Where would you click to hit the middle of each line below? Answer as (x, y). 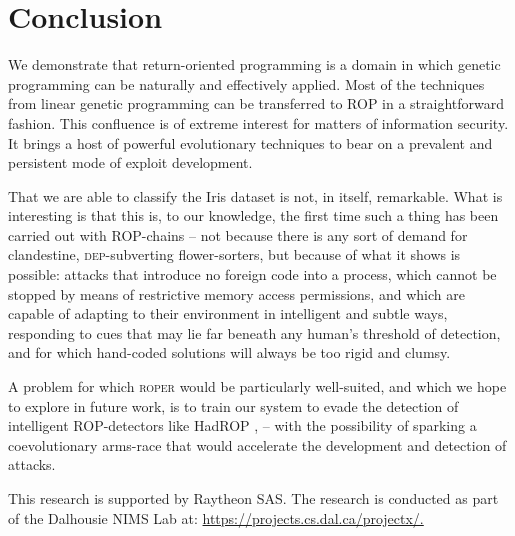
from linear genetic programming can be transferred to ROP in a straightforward (256, 103)
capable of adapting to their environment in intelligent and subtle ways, (228, 313)
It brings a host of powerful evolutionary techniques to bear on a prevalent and (250, 142)
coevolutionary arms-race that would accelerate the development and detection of (257, 444)
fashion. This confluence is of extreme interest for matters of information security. (258, 122)
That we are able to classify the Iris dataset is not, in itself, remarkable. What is (255, 195)
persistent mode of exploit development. (130, 162)
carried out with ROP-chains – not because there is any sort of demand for (238, 234)
